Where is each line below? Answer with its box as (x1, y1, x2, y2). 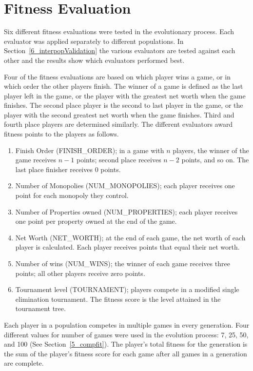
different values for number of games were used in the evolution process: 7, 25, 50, (4, 329, 249, 339)
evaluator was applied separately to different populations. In (4, 36, 184, 46)
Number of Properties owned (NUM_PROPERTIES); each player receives (15, 206, 238, 216)
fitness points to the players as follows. (4, 129, 119, 139)
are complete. (4, 358, 44, 368)
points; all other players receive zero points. (15, 268, 145, 278)
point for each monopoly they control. (15, 190, 129, 200)
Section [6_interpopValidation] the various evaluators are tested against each (4, 45, 235, 56)
